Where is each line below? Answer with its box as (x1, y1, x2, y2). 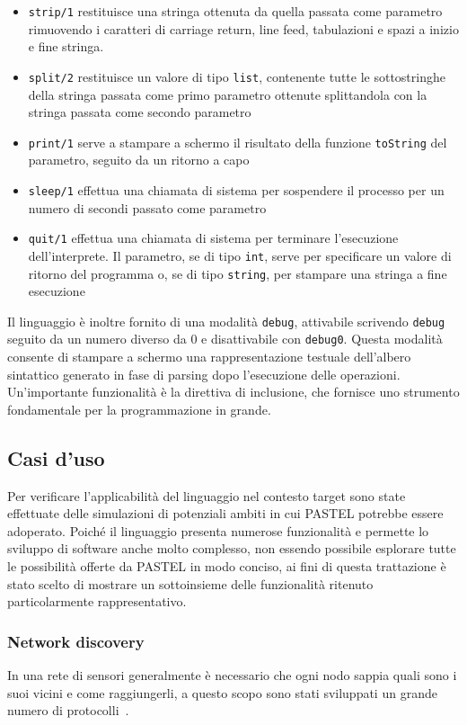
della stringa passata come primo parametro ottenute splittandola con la (28, 85, 427, 103)
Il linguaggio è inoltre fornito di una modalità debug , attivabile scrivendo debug (7, 311, 445, 330)
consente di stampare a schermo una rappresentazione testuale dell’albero (7, 347, 411, 366)
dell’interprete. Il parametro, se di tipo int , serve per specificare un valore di (28, 246, 452, 264)
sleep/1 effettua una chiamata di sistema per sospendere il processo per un (28, 180, 445, 199)
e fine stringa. (28, 37, 104, 56)
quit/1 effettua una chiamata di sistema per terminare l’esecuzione (28, 228, 399, 247)
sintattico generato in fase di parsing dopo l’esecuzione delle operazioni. (7, 364, 401, 383)
